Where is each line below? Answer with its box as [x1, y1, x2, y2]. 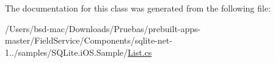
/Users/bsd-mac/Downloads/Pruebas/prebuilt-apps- [5, 22, 201, 35]
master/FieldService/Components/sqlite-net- [5, 34, 172, 47]
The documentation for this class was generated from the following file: [5, 2, 271, 14]
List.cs [128, 45, 152, 58]
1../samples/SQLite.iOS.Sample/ [5, 45, 128, 58]
